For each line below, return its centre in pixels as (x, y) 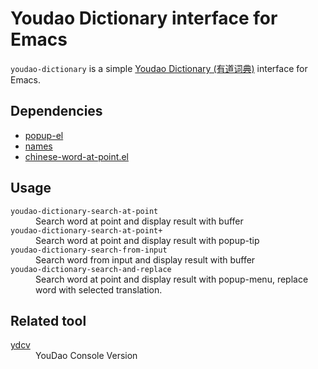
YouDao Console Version (86, 356)
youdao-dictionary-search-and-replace (91, 269)
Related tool (48, 320)
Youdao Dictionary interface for (144, 18)
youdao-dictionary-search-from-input (89, 250)
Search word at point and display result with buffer (139, 221)
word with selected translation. (99, 289)
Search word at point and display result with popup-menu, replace (172, 279)
